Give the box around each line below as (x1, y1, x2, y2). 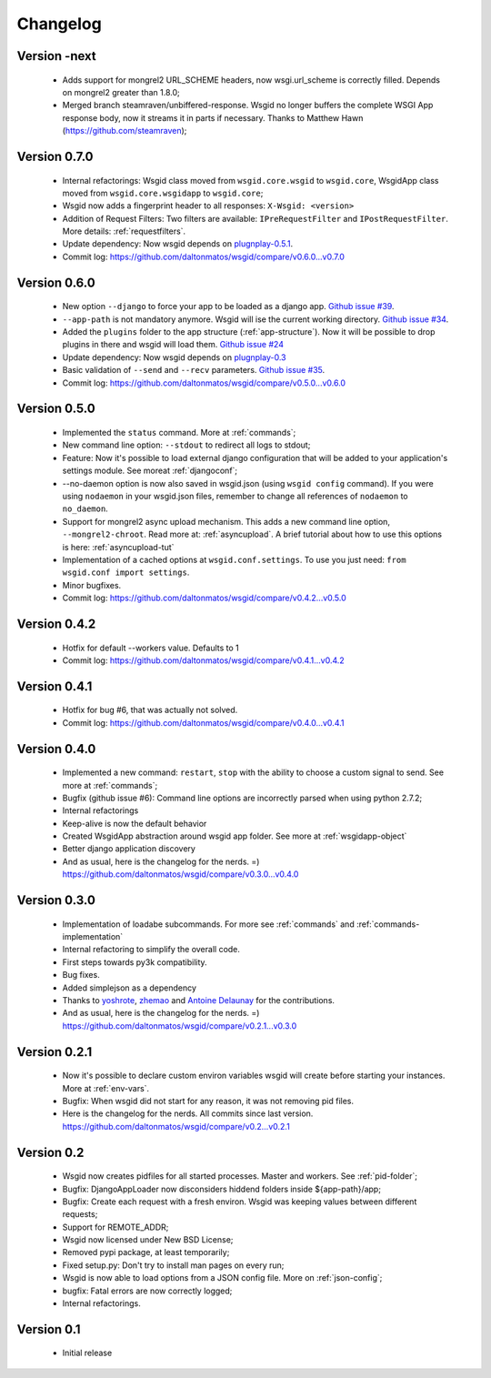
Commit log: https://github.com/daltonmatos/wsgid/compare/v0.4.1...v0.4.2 (62, 655, 345, 666)
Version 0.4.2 (16, 616, 96, 631)
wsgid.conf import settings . (62, 567, 190, 578)
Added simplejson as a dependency (62, 982, 197, 993)
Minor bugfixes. (62, 579, 122, 590)
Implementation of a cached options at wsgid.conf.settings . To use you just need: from (62, 554, 406, 565)
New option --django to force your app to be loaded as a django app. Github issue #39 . (62, 301, 395, 312)
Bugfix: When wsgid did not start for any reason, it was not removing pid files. (62, 1095, 355, 1106)
